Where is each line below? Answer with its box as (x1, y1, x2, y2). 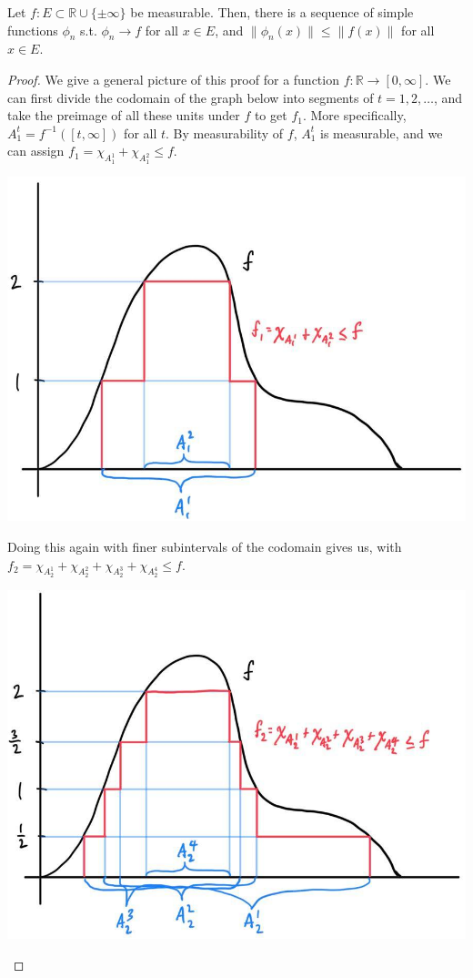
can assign (7, 141, 65, 160)
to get (254, 106, 287, 125)
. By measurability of (166, 123, 284, 142)
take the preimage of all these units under (7, 106, 240, 125)
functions (7, 20, 58, 39)
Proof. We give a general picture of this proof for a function (7, 69, 339, 88)
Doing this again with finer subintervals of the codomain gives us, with (7, 537, 402, 556)
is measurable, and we (320, 123, 443, 142)
